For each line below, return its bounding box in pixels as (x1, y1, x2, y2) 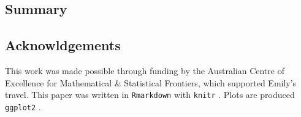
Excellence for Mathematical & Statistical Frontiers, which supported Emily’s (5, 76, 297, 89)
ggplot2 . (5, 100, 41, 113)
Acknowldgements (5, 36, 121, 55)
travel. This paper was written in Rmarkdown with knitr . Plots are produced (5, 88, 295, 101)
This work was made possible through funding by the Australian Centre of (5, 64, 284, 77)
